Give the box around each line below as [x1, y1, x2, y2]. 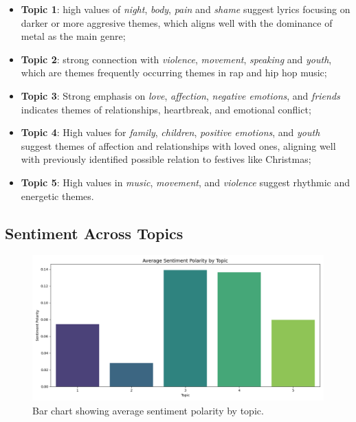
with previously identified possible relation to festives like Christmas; [21, 152, 311, 166]
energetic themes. [21, 188, 94, 203]
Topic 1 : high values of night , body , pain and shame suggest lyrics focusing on [21, 2, 351, 16]
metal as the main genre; [21, 29, 126, 43]
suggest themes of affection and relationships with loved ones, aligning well [21, 138, 336, 153]
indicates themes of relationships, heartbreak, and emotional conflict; [21, 102, 311, 116]
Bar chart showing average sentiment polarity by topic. [32, 403, 264, 417]
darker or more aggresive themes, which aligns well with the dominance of [21, 15, 333, 30]
